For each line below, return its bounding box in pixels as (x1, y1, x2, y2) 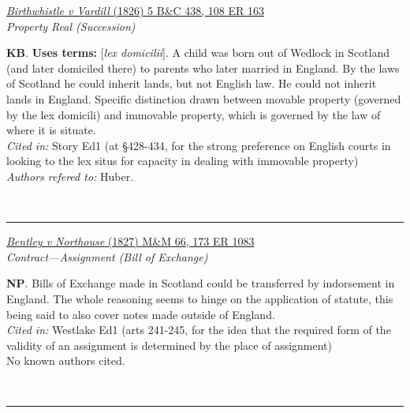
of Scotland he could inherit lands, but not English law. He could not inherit (6, 75, 377, 92)
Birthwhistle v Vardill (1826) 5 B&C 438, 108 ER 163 (6, 2, 265, 18)
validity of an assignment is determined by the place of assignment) (6, 336, 333, 353)
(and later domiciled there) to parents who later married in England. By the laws (6, 59, 400, 76)
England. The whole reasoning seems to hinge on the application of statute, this (6, 290, 393, 306)
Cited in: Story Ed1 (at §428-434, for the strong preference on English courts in (6, 137, 391, 153)
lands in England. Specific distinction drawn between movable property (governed (6, 90, 401, 107)
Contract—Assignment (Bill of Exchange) (6, 248, 208, 265)
